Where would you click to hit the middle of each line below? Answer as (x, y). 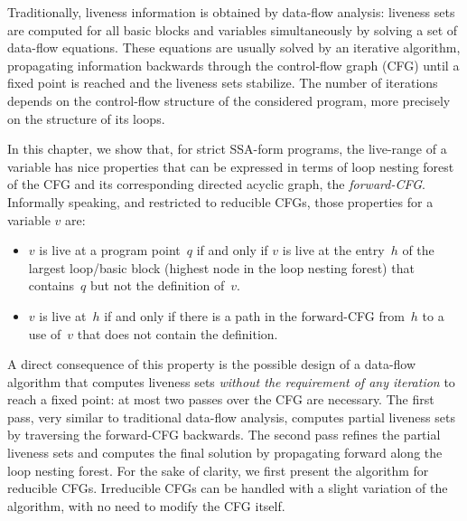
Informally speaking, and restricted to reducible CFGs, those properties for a (220, 201)
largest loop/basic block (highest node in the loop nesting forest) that (221, 267)
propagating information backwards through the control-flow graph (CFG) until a (233, 65)
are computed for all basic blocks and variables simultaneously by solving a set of (233, 29)
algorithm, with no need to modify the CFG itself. (146, 505)
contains (51, 285)
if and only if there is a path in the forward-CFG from (254, 315)
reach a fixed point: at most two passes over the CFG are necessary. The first (221, 399)
